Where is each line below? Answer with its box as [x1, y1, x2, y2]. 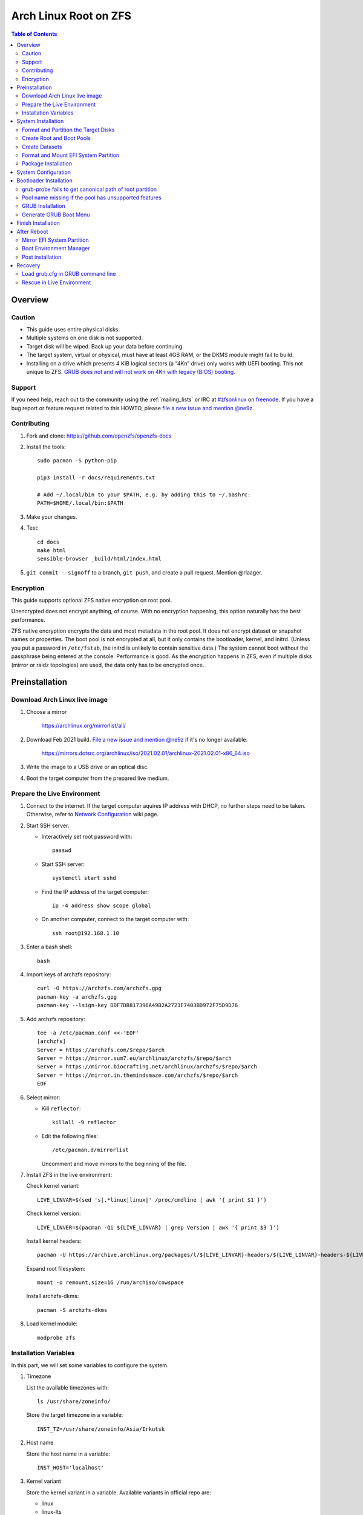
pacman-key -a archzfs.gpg [37, 993, 117, 1000]
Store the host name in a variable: [26, 1450, 110, 1457]
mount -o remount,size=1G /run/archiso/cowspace [37, 1279, 184, 1286]
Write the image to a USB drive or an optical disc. [26, 764, 149, 771]
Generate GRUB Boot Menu [22, 211, 90, 218]
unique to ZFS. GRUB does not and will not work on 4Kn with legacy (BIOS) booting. [26, 368, 235, 375]
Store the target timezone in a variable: [26, 1411, 123, 1419]
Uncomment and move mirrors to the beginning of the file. [41, 1160, 187, 1167]
